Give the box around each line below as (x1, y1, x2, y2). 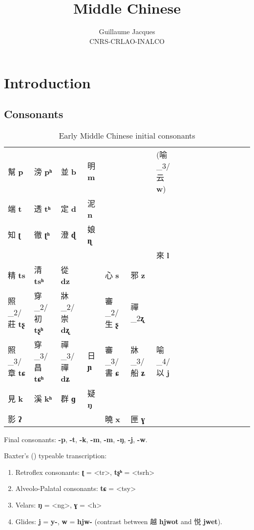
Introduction (4, 73, 91, 93)
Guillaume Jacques (99, 26, 155, 37)
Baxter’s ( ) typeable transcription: (4, 450, 107, 461)
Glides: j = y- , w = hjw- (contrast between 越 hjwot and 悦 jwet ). (15, 516, 222, 526)
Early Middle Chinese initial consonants (59, 129, 195, 141)
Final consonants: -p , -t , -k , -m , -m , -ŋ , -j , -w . (4, 434, 148, 444)
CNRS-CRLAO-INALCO (89, 36, 165, 46)
